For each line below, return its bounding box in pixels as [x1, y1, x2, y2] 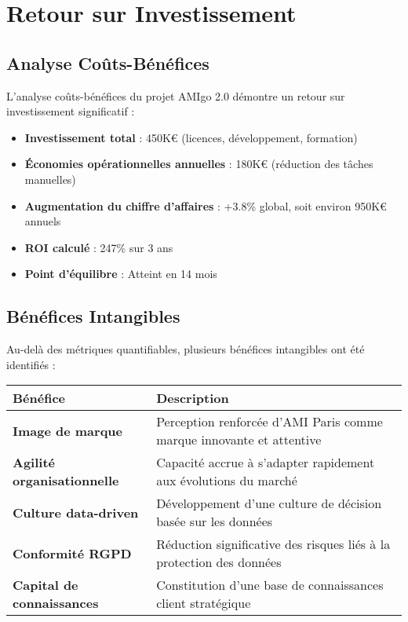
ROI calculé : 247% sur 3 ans [24, 239, 173, 255]
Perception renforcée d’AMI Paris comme [156, 412, 383, 431]
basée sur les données [156, 512, 273, 531]
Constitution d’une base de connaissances [156, 576, 384, 595]
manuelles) [24, 170, 76, 187]
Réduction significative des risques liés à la [156, 535, 391, 554]
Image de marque [13, 421, 123, 440]
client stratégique [156, 594, 251, 613]
